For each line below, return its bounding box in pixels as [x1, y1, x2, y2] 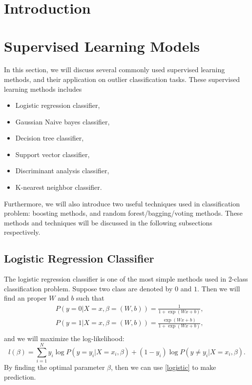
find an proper [4, 293, 47, 303]
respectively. [4, 227, 41, 237]
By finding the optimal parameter [4, 362, 105, 372]
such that [76, 293, 105, 303]
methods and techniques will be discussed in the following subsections [4, 217, 212, 227]
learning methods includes [4, 83, 82, 94]
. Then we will [197, 283, 240, 293]
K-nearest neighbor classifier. [15, 182, 102, 192]
